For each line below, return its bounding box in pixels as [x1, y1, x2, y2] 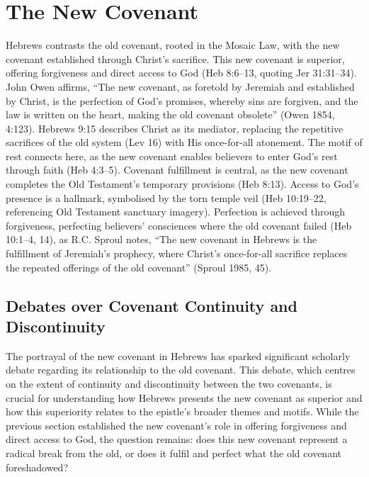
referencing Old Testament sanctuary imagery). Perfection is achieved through [6, 204, 345, 219]
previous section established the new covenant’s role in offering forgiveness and [6, 417, 347, 432]
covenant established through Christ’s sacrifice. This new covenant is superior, [6, 51, 345, 66]
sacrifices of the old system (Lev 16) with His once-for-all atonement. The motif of [6, 135, 363, 150]
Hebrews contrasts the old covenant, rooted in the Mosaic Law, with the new [6, 38, 340, 52]
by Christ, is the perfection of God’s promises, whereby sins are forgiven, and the [6, 93, 358, 108]
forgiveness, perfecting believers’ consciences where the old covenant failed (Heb [6, 218, 352, 232]
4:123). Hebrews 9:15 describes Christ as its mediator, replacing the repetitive [6, 120, 344, 135]
